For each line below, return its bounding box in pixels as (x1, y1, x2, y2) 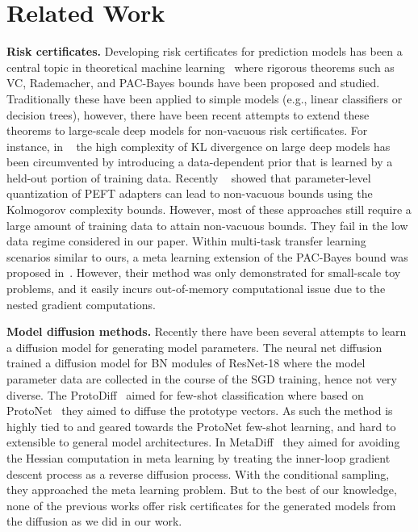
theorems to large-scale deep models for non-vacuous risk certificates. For (6, 122, 368, 139)
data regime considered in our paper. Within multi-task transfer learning (6, 232, 366, 249)
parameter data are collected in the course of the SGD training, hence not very (6, 371, 397, 387)
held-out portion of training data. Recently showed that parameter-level (6, 169, 371, 186)
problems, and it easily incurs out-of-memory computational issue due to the (6, 280, 386, 297)
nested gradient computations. (6, 295, 156, 312)
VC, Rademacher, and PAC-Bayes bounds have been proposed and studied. (6, 74, 380, 91)
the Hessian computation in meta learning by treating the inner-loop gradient (6, 449, 391, 466)
